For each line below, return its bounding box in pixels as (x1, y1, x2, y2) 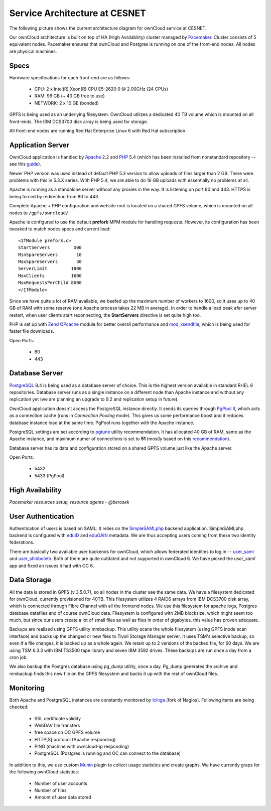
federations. (9, 539, 35, 546)
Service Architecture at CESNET (9, 8, 147, 19)
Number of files (34, 787, 67, 793)
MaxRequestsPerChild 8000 (18, 280, 82, 286)
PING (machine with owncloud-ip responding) (34, 743, 129, 750)
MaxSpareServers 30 (18, 258, 82, 264)
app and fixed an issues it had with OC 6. (9, 563, 94, 569)
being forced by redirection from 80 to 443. (9, 193, 100, 199)
